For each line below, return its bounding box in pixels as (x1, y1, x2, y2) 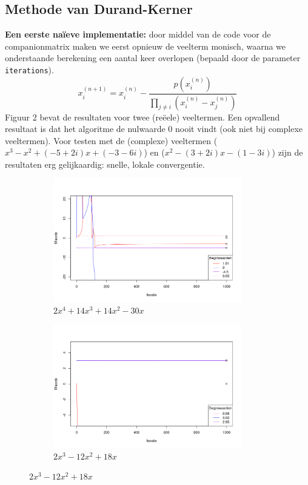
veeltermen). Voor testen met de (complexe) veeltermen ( (5, 134, 218, 147)
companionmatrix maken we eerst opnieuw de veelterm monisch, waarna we (5, 39, 286, 52)
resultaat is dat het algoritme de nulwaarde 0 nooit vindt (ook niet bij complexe (5, 122, 303, 135)
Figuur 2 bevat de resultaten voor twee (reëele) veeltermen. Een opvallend (5, 110, 280, 123)
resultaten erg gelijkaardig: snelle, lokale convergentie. (5, 157, 205, 170)
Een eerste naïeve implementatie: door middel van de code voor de (5, 28, 271, 41)
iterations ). (5, 63, 54, 76)
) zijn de (272, 146, 303, 159)
